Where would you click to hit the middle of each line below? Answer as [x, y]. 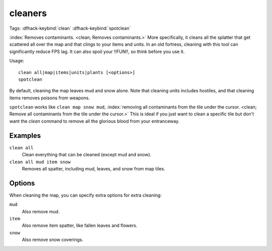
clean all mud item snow [40, 162]
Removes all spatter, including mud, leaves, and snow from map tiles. [94, 168]
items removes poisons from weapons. [50, 98]
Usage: [17, 61]
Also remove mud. [41, 211]
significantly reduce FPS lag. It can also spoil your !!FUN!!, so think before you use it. [97, 51]
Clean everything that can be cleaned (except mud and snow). [87, 155]
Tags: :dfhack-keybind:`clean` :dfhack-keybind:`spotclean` [70, 28]
